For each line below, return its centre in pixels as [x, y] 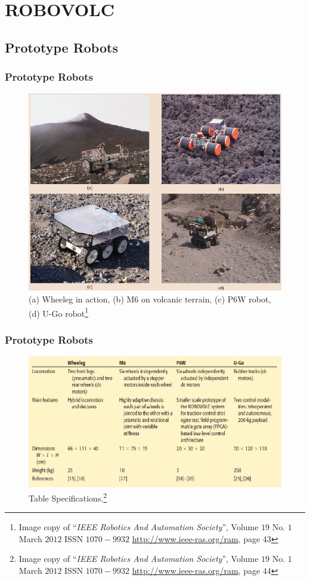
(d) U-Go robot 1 [59, 312]
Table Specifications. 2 [68, 497]
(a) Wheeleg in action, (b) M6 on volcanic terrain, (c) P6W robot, [150, 299]
